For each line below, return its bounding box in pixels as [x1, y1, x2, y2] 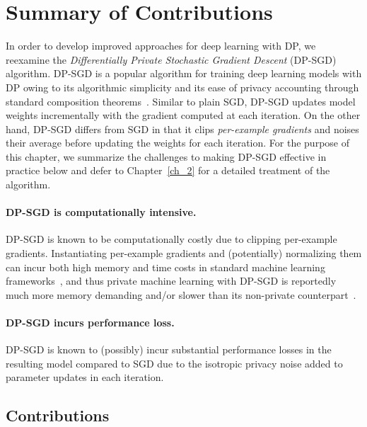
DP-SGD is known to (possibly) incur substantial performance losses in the [6, 342, 332, 357]
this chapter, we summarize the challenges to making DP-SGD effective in [6, 149, 327, 164]
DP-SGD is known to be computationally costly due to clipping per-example [6, 232, 337, 246]
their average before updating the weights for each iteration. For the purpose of [6, 135, 349, 150]
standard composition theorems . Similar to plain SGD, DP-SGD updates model [6, 93, 356, 108]
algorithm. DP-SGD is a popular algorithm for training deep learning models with [6, 66, 362, 81]
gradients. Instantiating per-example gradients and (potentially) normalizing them [6, 246, 362, 261]
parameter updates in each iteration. [6, 370, 164, 385]
